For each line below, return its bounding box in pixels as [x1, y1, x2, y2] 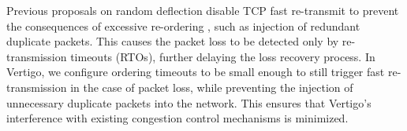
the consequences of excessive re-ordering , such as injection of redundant [6, 17, 360, 34]
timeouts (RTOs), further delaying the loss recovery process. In [70, 48, 375, 64]
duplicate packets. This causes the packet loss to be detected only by [6, 33, 339, 49]
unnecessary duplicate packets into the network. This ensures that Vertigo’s [6, 94, 372, 111]
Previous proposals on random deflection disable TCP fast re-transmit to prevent [6, 2, 399, 18]
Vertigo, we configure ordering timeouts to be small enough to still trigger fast [6, 64, 385, 80]
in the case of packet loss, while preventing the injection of [70, 78, 353, 95]
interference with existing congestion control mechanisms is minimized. [6, 110, 349, 126]
